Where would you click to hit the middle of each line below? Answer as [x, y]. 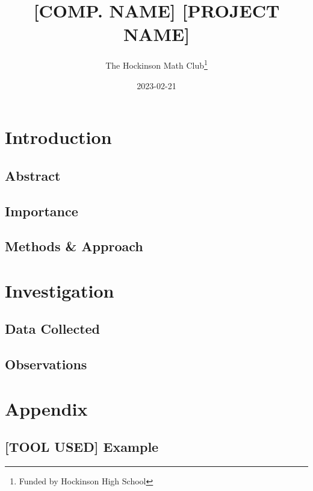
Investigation [60, 290]
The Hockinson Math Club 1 [156, 64]
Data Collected [53, 329]
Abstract [33, 175]
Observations [46, 364]
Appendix [46, 408]
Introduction [58, 137]
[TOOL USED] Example [82, 447]
